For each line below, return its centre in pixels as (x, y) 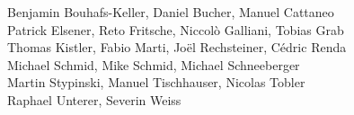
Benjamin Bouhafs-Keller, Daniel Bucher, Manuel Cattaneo (171, 12)
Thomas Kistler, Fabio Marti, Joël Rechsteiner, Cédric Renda (177, 47)
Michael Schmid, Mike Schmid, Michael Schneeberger (154, 64)
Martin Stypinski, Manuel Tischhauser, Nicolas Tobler (156, 82)
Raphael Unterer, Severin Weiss (94, 99)
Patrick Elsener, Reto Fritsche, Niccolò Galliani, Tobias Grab (176, 29)
